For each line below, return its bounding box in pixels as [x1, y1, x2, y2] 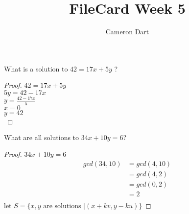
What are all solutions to [4, 132, 79, 143]
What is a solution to [4, 63, 68, 73]
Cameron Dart [105, 26, 149, 37]
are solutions [43, 202, 81, 210]
